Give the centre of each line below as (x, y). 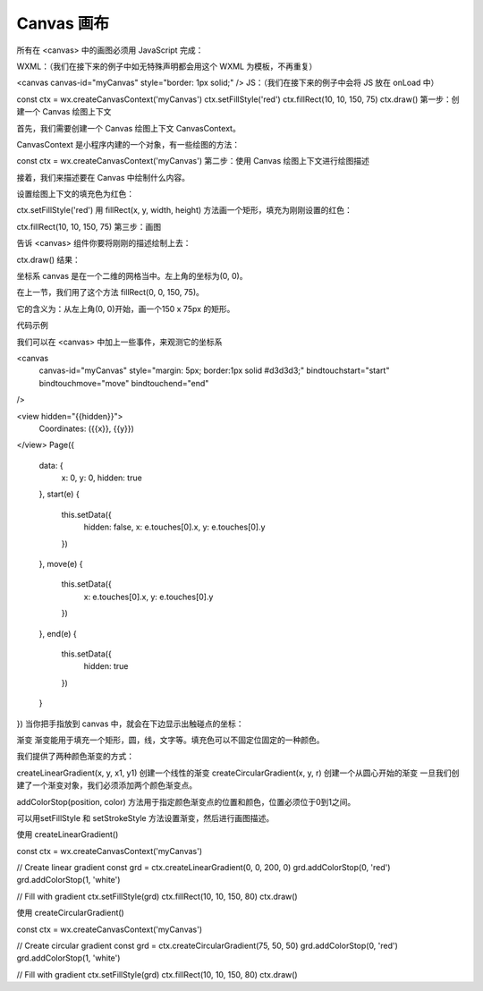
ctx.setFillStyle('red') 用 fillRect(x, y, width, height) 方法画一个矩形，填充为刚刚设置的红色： (185, 210)
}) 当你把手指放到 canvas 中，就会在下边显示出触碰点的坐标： (130, 724)
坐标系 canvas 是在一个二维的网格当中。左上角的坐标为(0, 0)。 (132, 276)
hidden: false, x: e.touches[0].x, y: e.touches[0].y (174, 527)
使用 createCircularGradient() (70, 913)
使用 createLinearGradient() (68, 834)
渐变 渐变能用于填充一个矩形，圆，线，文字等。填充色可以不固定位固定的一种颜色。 (170, 740)
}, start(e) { (59, 494)
